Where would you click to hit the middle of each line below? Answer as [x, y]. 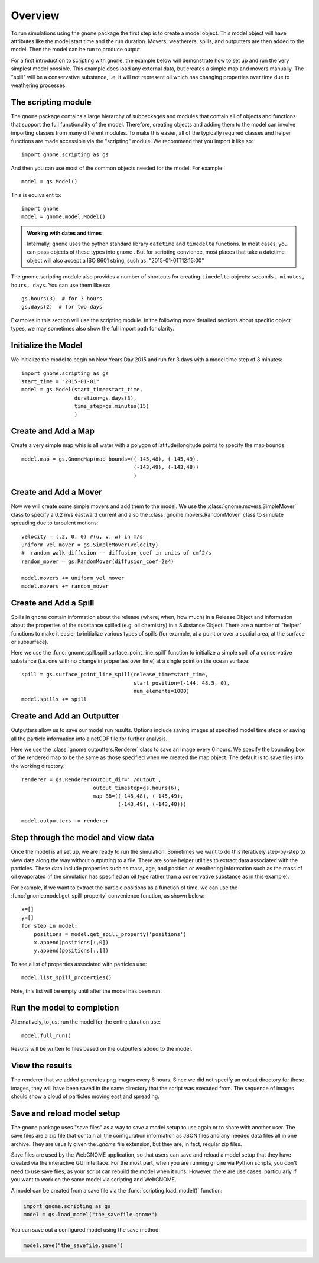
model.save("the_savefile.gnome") [73, 1245]
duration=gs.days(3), [105, 398]
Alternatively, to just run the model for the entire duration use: [86, 1022]
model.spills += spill [54, 699]
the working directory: [38, 766]
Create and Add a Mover [57, 492]
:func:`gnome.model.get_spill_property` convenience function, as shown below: [108, 896]
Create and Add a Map [53, 431]
